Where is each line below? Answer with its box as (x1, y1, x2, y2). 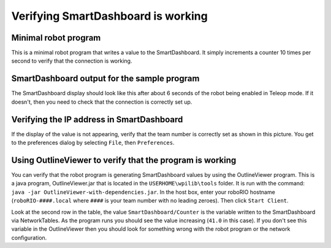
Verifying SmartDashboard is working (11, 9, 208, 23)
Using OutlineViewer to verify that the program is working (11, 155, 237, 165)
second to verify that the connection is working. (11, 57, 132, 64)
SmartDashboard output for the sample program (11, 74, 200, 84)
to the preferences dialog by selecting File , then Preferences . (11, 139, 175, 147)
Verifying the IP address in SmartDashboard (11, 114, 183, 125)
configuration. (11, 234, 47, 241)
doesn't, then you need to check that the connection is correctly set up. (11, 98, 192, 106)
